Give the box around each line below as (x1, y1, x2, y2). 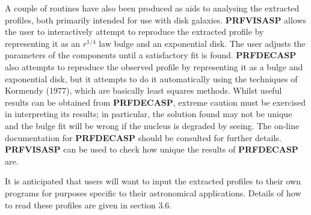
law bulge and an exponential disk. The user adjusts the (99, 37, 306, 49)
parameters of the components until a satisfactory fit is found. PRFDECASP (5, 49, 297, 61)
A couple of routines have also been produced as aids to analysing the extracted (5, 2, 300, 14)
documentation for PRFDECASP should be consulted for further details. (5, 131, 282, 144)
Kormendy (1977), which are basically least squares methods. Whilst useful (5, 84, 282, 97)
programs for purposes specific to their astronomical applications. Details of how (5, 186, 301, 199)
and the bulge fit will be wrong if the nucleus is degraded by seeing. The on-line (5, 119, 300, 132)
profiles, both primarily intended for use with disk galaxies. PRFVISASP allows (5, 13, 307, 26)
